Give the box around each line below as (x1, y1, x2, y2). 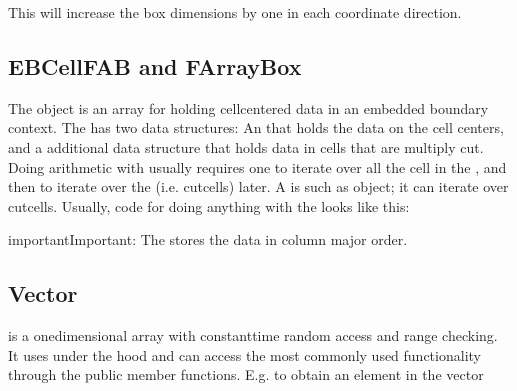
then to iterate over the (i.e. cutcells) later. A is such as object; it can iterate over (8, 176, 509, 197)
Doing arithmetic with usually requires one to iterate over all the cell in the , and (8, 156, 507, 177)
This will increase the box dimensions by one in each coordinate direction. (8, 2, 462, 22)
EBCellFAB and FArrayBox (8, 50, 302, 81)
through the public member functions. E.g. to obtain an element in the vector (8, 364, 484, 385)
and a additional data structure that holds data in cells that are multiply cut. (8, 136, 484, 157)
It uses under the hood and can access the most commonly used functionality (8, 344, 481, 365)
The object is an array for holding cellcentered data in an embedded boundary (8, 97, 489, 118)
